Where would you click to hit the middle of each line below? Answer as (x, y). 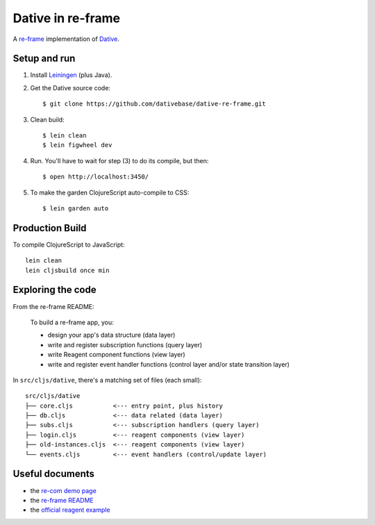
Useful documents (54, 474)
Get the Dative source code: (70, 87)
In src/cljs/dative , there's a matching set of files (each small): (107, 380)
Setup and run (44, 59)
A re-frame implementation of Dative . (66, 39)
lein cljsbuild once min (67, 270)
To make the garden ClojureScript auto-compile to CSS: (110, 192)
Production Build (50, 228)
